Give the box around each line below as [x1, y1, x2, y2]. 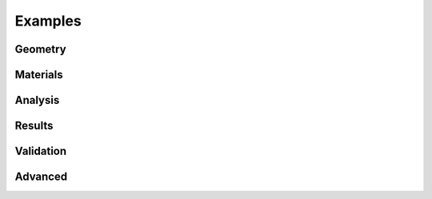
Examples [14, 12, 82, 30]
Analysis [14, 94, 60, 107]
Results [14, 119, 54, 133]
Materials [14, 68, 63, 82]
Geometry [14, 42, 67, 56]
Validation [14, 145, 67, 158]
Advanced [14, 170, 68, 184]
